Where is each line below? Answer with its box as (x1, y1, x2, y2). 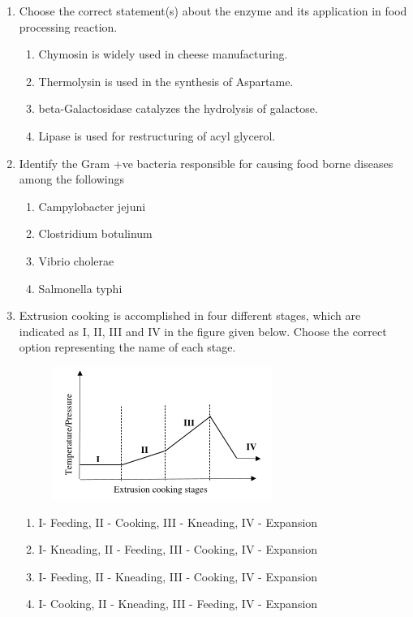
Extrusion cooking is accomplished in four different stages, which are (19, 307, 361, 324)
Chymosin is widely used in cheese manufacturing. (38, 45, 288, 63)
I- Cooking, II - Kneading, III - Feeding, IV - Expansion (38, 595, 318, 612)
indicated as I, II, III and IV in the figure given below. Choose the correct (19, 322, 387, 339)
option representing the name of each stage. (19, 339, 236, 356)
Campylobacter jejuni (38, 197, 146, 214)
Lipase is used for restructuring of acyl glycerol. (38, 127, 276, 144)
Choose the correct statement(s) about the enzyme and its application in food (19, 2, 407, 19)
